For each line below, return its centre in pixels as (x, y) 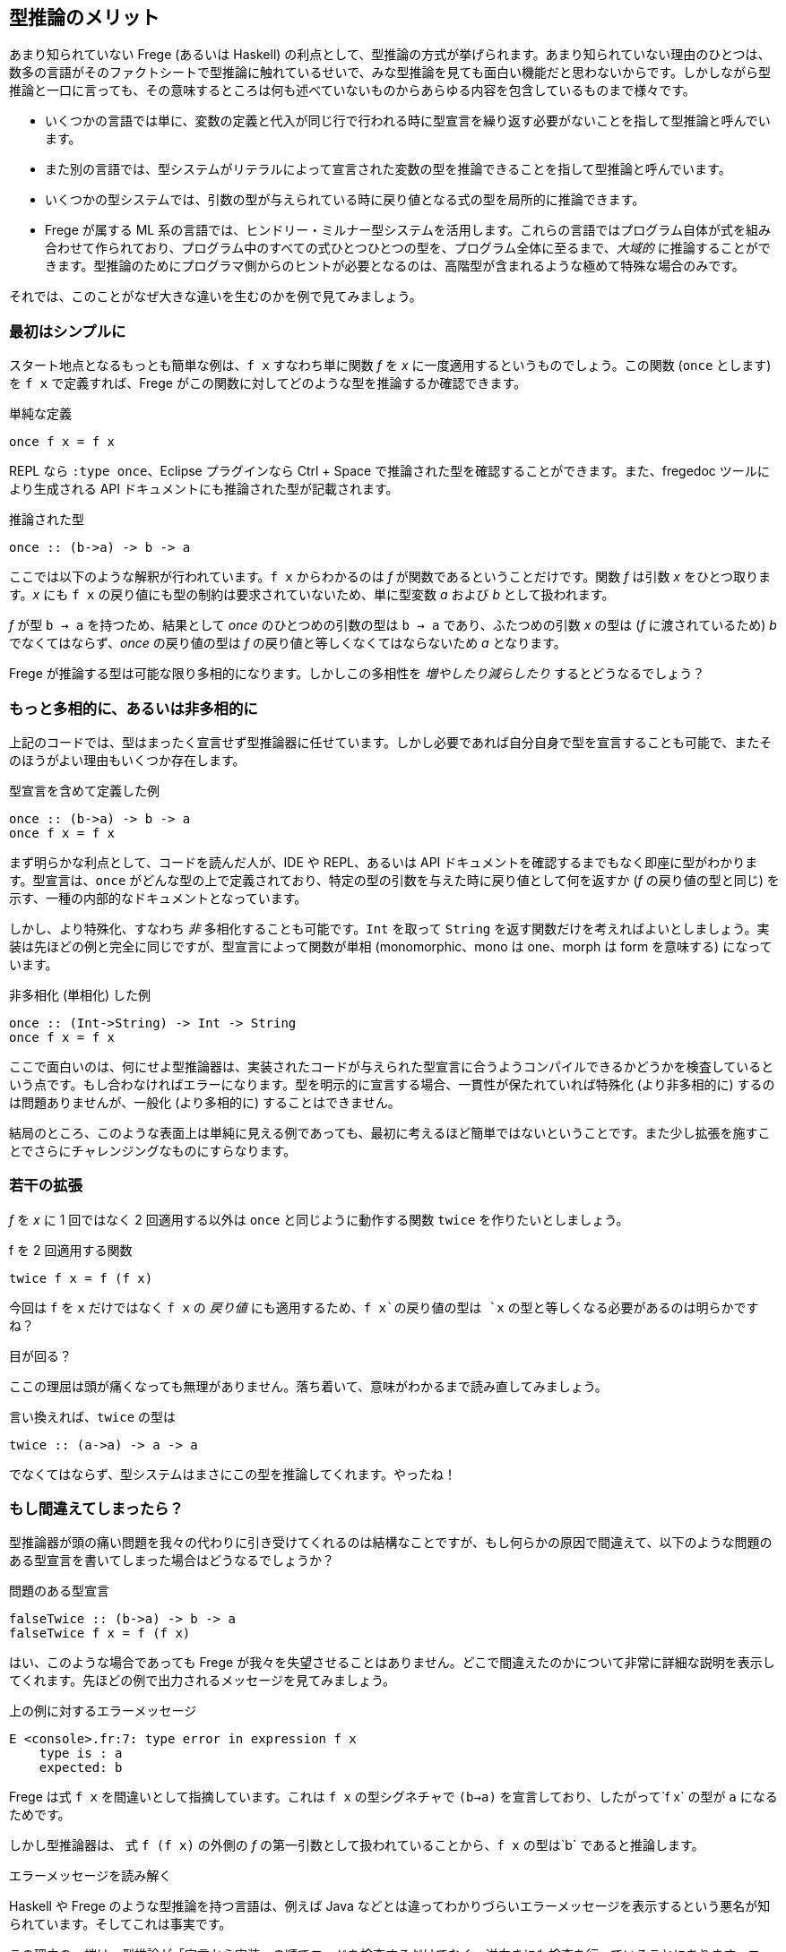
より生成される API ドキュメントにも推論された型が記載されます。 (204, 489)
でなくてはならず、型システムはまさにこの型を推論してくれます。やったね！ (233, 1474)
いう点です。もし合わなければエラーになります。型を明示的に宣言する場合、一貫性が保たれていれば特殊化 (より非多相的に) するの (392, 1084)
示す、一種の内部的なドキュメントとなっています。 (158, 898)
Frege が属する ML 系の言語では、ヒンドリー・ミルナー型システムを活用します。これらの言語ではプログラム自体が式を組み (408, 230)
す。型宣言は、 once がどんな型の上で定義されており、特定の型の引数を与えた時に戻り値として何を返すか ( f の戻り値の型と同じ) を (394, 880)
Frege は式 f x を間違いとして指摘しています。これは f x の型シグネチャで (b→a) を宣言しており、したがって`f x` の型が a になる (393, 1797)
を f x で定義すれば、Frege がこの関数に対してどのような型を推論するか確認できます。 (268, 383)
